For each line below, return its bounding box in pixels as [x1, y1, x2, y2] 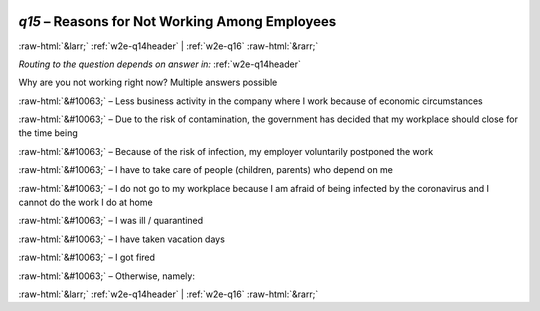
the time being [18, 127, 79, 139]
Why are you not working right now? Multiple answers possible [18, 76, 278, 89]
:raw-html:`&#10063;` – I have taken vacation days [18, 233, 225, 245]
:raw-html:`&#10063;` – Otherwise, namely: [18, 270, 195, 282]
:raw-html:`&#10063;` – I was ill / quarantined [18, 215, 204, 227]
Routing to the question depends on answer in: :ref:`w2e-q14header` [18, 58, 302, 70]
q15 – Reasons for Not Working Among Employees [18, 13, 337, 30]
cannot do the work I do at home [18, 196, 154, 209]
